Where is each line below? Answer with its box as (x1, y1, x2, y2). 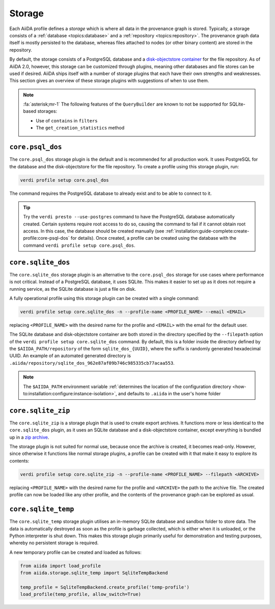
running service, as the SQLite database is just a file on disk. (9, 286, 136, 292)
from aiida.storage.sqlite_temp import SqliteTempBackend (20, 570, 168, 576)
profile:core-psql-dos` (23, 235, 70, 241)
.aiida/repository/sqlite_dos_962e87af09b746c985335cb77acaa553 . (9, 360, 175, 366)
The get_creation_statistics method (36, 125, 125, 131)
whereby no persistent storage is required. (9, 540, 99, 546)
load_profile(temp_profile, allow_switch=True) (20, 592, 141, 597)
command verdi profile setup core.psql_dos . (23, 242, 135, 248)
